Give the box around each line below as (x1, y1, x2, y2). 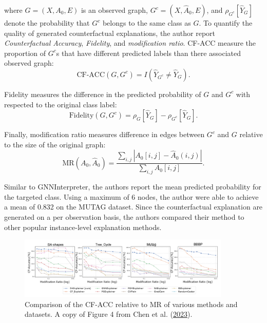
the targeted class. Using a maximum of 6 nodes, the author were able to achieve (4, 191, 259, 202)
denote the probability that (4, 17, 90, 28)
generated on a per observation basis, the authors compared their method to (4, 211, 244, 222)
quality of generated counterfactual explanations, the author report (4, 27, 215, 38)
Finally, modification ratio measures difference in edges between (4, 129, 205, 140)
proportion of (4, 47, 46, 58)
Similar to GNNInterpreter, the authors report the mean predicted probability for (4, 181, 261, 192)
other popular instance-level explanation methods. (4, 221, 162, 232)
